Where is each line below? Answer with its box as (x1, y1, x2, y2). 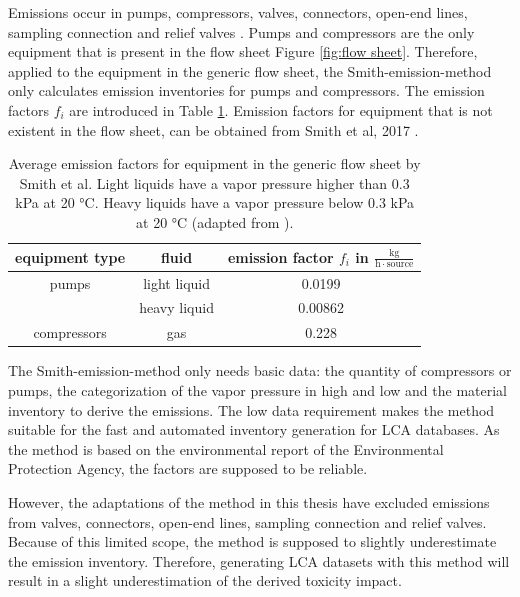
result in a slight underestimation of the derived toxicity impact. (8, 570, 402, 591)
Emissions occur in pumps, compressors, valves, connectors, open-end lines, (8, 2, 468, 22)
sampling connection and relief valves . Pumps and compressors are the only (8, 21, 475, 42)
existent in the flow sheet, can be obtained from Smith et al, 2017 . (8, 119, 419, 140)
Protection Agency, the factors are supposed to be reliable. (8, 458, 368, 479)
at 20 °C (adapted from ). (136, 211, 294, 232)
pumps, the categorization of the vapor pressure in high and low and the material (8, 379, 507, 400)
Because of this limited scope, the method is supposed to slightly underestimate (8, 531, 497, 552)
